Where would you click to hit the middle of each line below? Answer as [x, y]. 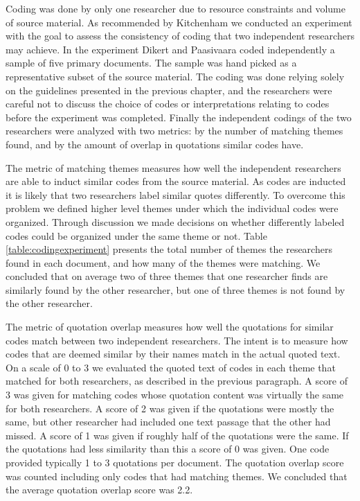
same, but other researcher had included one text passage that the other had [168, 422]
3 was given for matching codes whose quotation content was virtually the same [175, 395]
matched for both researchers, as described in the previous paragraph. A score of [177, 381]
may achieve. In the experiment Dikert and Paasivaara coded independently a [170, 49]
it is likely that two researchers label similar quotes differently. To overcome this [175, 194]
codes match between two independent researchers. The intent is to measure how [177, 340]
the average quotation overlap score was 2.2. [99, 490]
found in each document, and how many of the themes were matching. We [163, 262]
